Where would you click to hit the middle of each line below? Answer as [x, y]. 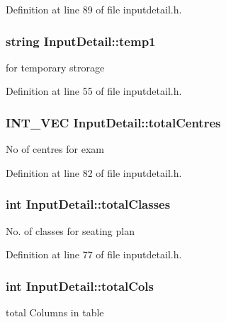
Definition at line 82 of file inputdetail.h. [94, 172]
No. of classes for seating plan [70, 230]
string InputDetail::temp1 [81, 41]
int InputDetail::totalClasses [88, 204]
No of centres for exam [55, 149]
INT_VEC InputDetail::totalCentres [113, 122]
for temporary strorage [55, 67]
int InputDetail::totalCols [80, 286]
